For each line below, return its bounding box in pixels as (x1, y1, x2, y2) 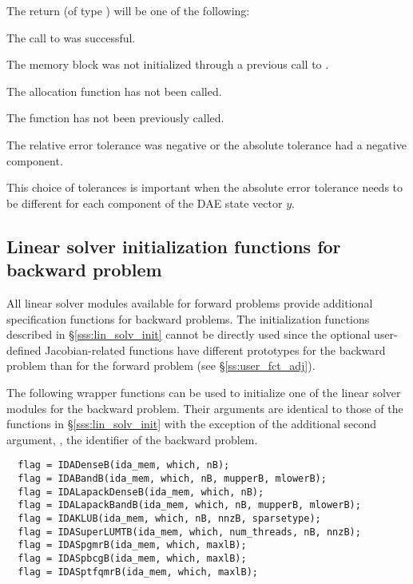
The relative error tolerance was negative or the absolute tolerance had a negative (6, 136, 407, 153)
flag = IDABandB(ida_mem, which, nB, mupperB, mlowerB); (18, 472, 327, 484)
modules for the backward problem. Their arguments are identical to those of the (6, 399, 403, 416)
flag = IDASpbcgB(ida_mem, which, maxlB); (18, 552, 247, 564)
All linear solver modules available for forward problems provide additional (6, 294, 373, 311)
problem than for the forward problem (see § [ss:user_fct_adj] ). (6, 357, 316, 374)
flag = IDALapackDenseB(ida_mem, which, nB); (18, 486, 264, 498)
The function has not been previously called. (6, 109, 224, 126)
